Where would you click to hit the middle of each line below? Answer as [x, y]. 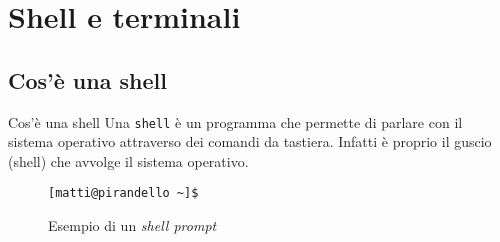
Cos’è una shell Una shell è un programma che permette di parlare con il [235, 121]
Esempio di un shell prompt [132, 225]
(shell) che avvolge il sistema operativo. [128, 160]
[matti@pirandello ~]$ [123, 193]
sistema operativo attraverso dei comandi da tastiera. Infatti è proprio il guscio [250, 141]
